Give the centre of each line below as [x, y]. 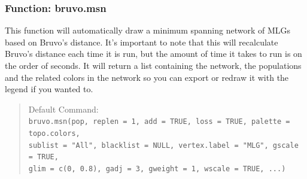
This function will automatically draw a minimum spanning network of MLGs [148, 30]
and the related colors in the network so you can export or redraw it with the [147, 77]
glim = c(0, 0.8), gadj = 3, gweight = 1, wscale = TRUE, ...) [157, 169]
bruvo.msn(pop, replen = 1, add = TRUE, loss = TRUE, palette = [159, 122]
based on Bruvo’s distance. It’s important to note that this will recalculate [142, 42]
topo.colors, [54, 134]
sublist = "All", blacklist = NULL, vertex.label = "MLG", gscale [163, 145]
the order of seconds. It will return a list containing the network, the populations [153, 65]
